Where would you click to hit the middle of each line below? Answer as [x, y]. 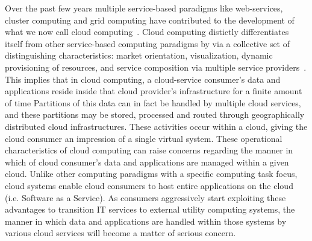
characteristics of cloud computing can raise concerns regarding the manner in [149, 150]
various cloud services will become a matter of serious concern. [120, 233]
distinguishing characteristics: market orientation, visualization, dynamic [139, 55]
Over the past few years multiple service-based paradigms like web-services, [144, 8]
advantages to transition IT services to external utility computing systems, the [150, 209]
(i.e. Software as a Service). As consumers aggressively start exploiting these [145, 197]
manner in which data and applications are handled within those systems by [146, 221]
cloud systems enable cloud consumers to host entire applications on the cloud [149, 185]
